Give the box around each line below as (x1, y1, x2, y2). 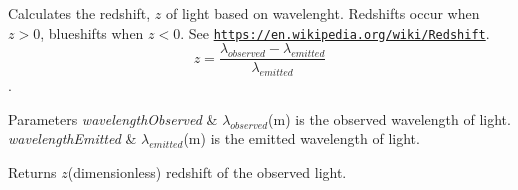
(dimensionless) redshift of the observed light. (67, 161, 347, 182)
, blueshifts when (40, 22, 144, 43)
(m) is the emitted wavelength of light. (183, 128, 420, 149)
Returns (8, 161, 57, 182)
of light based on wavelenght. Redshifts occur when (165, 3, 480, 23)
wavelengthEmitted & (8, 128, 137, 149)
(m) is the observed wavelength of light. (268, 108, 511, 129)
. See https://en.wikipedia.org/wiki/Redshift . (180, 22, 490, 43)
